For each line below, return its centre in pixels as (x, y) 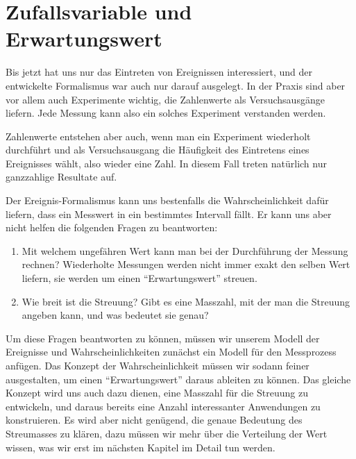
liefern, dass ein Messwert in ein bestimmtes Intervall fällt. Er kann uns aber (169, 214)
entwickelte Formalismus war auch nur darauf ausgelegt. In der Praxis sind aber (176, 85)
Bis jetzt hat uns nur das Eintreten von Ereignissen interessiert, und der (159, 72)
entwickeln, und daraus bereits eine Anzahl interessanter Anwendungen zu (163, 406)
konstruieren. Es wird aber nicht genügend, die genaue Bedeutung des (154, 420)
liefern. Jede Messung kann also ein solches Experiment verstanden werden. (166, 113)
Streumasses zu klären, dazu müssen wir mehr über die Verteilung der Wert (167, 433)
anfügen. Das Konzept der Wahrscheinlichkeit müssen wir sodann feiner (158, 365)
